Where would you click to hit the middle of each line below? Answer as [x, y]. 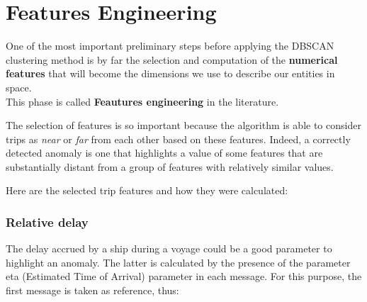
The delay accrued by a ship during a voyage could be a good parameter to [169, 248]
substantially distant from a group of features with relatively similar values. [170, 166]
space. [19, 87]
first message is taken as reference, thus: [92, 290]
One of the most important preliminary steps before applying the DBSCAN [170, 46]
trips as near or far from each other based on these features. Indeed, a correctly [178, 139]
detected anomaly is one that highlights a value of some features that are [164, 153]
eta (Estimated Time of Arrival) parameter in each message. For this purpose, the [184, 276]
